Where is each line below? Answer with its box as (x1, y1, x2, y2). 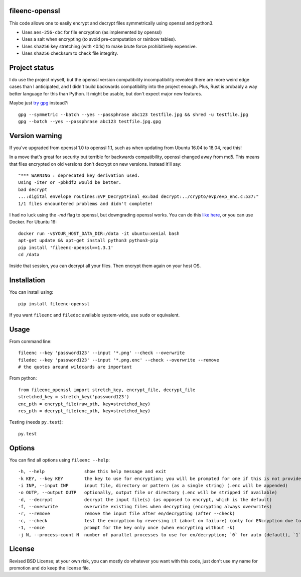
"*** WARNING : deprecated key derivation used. (18, 173, 140, 178)
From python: (9, 375, 37, 381)
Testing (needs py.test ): (9, 419, 63, 425)
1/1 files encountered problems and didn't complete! (18, 201, 153, 206)
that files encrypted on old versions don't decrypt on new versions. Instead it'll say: (9, 161, 182, 167)
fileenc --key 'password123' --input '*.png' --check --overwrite (18, 350, 185, 356)
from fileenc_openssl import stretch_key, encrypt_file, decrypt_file (18, 387, 196, 393)
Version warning (9, 131, 62, 140)
